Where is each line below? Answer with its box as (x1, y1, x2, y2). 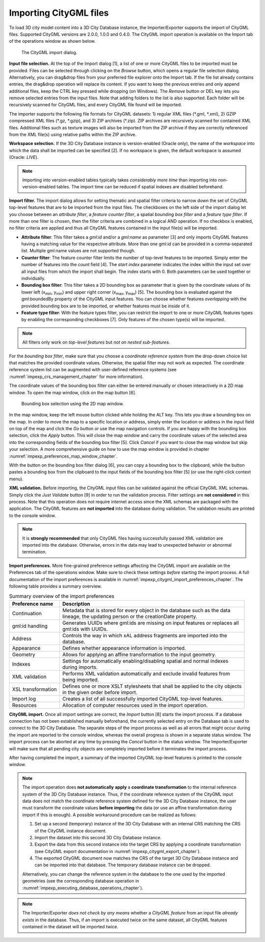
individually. (21, 275, 46, 281)
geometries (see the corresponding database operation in (22, 878, 139, 884)
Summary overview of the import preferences (9, 593, 115, 600)
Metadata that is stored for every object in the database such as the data (62, 607, 231, 614)
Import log (12, 695, 36, 702)
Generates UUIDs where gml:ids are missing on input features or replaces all (62, 619, 239, 626)
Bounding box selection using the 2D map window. (21, 401, 124, 407)
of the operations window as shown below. (9, 38, 96, 44)
